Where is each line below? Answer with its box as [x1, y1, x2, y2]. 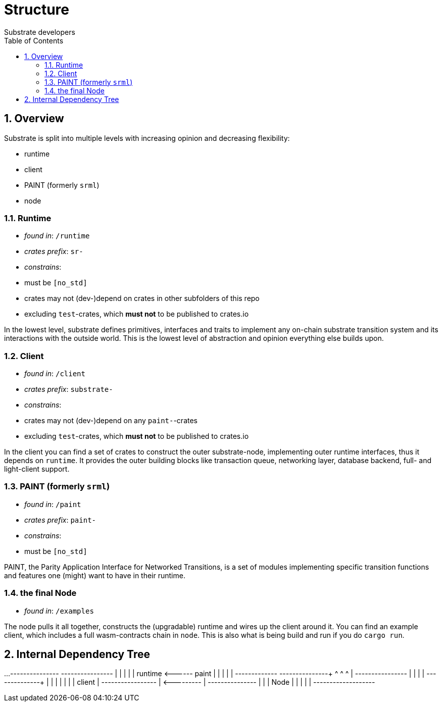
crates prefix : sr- [24, 247, 83, 256]
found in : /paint [24, 499, 81, 509]
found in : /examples [24, 606, 94, 615]
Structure [4, 1, 69, 18]
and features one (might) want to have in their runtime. [4, 571, 185, 580]
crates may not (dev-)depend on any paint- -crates [24, 416, 198, 425]
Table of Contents [4, 36, 64, 45]
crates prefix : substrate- [24, 385, 113, 394]
